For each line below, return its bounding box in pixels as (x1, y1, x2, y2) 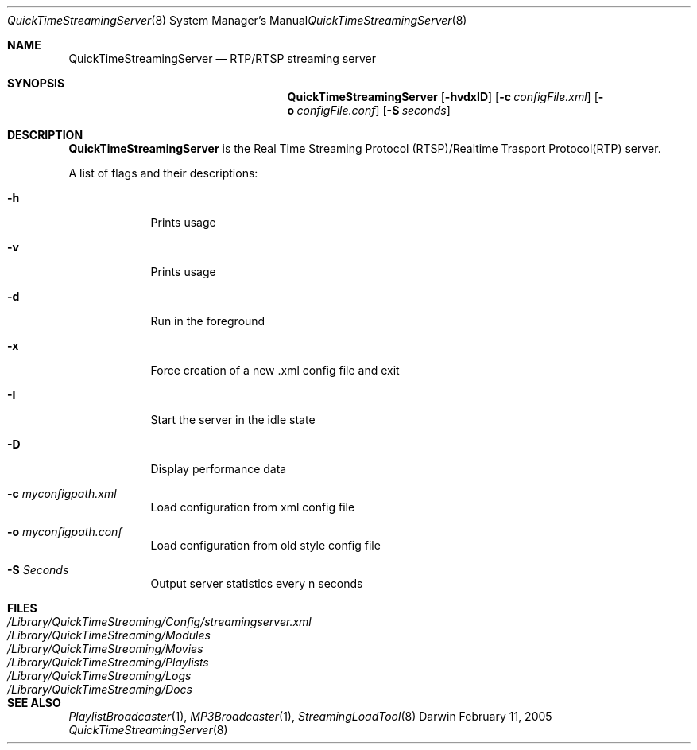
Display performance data (150, 462, 287, 476)
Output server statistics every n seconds (150, 577, 363, 590)
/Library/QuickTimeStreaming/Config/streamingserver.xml (7, 615, 312, 628)
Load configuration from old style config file (150, 538, 381, 552)
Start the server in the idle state (150, 413, 316, 426)
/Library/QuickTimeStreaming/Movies (7, 642, 203, 655)
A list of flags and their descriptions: (68, 166, 258, 180)
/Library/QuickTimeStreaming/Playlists (7, 655, 209, 669)
